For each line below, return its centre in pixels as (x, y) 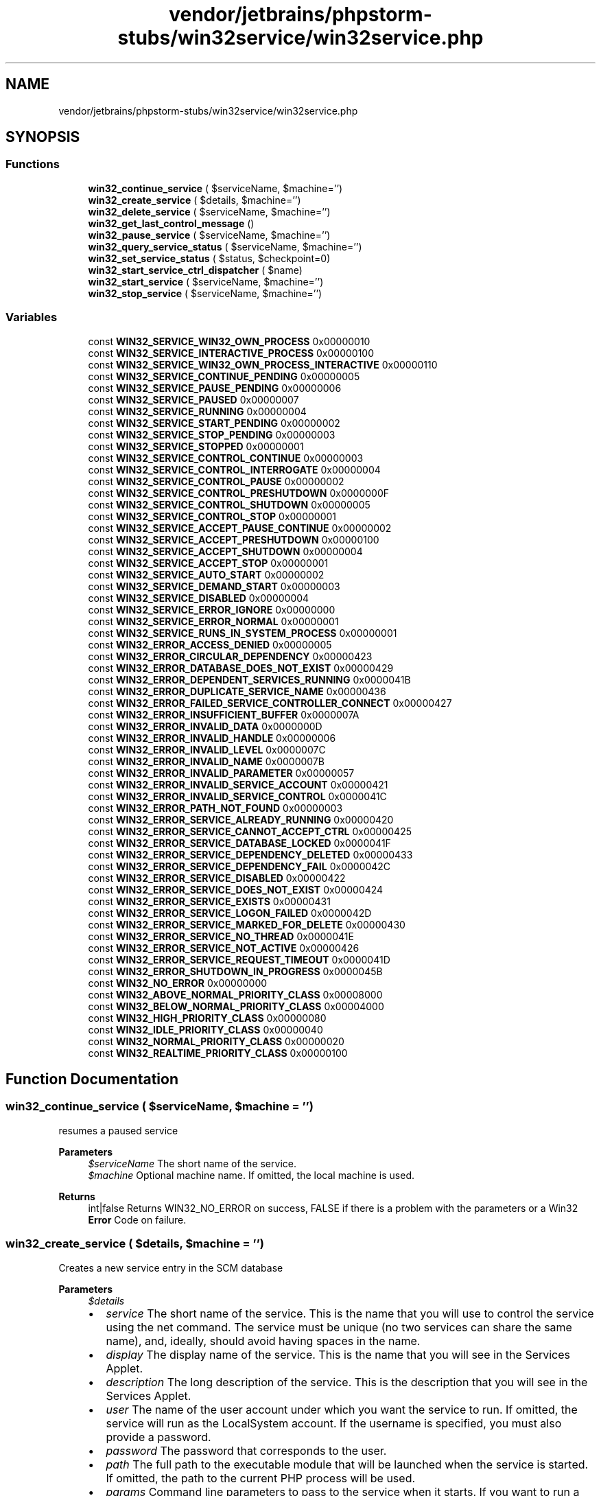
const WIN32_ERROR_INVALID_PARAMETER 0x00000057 (221, 773)
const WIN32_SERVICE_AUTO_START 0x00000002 (206, 574)
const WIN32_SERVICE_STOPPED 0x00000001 (196, 446)
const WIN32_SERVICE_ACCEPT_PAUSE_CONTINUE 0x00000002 (240, 528)
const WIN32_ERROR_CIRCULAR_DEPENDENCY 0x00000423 (230, 656)
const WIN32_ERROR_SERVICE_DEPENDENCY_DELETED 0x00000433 (250, 854)
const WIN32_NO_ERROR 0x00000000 (178, 983)
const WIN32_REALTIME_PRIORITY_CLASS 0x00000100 (218, 1053)
